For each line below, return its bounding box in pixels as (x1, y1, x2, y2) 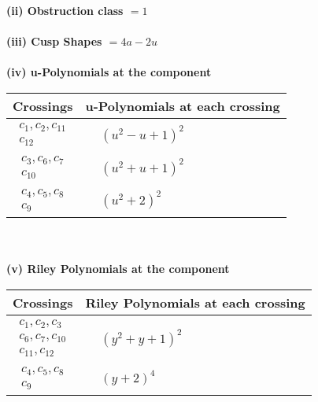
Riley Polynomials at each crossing (85, 293, 305, 312)
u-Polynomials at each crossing (85, 96, 280, 115)
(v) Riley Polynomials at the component (6, 260, 230, 277)
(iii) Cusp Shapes (6, 33, 102, 50)
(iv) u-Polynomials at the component (6, 64, 212, 80)
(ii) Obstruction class (6, 2, 124, 18)
